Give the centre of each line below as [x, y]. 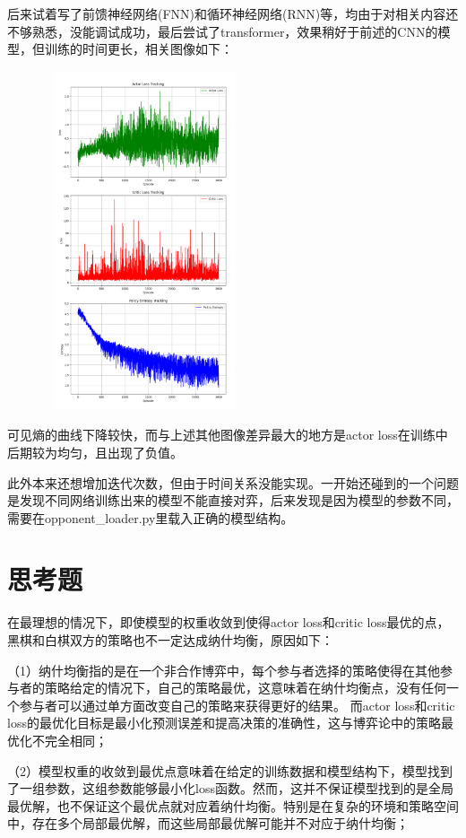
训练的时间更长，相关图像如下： [138, 49]
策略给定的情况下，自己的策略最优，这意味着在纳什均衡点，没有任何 [245, 688]
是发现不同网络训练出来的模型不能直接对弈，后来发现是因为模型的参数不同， [233, 500]
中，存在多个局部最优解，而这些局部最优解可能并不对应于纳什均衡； [208, 823]
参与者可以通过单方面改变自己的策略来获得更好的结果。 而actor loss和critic [237, 705]
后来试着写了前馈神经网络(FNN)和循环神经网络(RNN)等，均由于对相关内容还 [233, 13]
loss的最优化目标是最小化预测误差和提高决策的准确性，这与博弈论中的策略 [224, 723]
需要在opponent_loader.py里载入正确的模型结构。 [151, 517]
